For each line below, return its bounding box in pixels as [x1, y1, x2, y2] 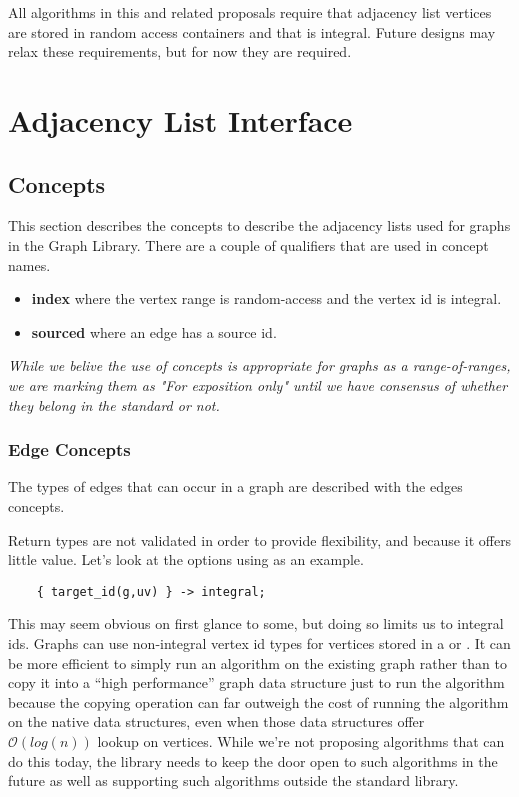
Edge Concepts [8, 437, 131, 462]
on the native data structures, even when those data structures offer [8, 711, 425, 732]
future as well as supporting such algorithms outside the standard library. [8, 770, 459, 791]
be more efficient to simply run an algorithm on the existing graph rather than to [8, 652, 507, 673]
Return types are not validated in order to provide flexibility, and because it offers [8, 529, 512, 550]
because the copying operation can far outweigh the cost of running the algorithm [8, 691, 509, 712]
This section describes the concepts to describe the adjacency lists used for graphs [8, 215, 511, 236]
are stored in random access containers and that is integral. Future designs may [8, 21, 496, 42]
